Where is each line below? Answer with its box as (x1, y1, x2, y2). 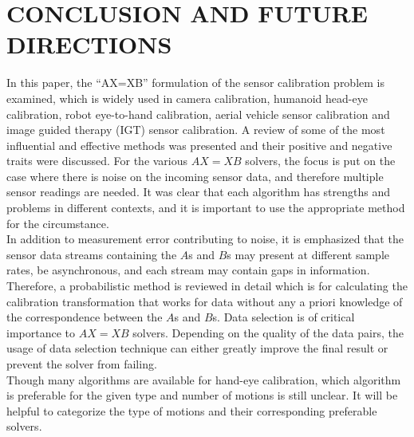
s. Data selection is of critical (212, 309, 355, 325)
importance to (6, 324, 75, 341)
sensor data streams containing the (6, 246, 177, 262)
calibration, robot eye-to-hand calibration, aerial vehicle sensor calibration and (6, 105, 390, 122)
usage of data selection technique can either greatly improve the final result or (6, 340, 388, 356)
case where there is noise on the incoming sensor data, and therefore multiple (6, 167, 384, 184)
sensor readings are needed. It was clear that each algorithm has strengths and (6, 183, 391, 200)
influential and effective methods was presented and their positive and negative (6, 136, 392, 153)
